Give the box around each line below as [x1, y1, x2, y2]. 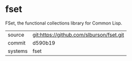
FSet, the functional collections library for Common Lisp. [5, 20, 122, 26]
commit [8, 39, 26, 46]
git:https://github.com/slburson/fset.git [32, 31, 124, 38]
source [8, 31, 24, 38]
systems [8, 47, 28, 54]
